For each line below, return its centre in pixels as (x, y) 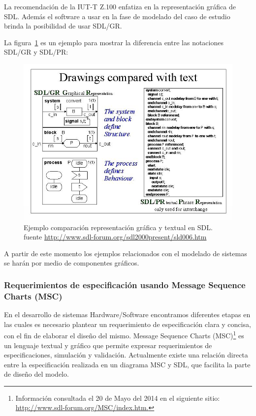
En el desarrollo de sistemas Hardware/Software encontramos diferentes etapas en (127, 314)
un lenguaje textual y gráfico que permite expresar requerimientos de (108, 345)
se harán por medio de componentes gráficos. (72, 263)
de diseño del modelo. (36, 374)
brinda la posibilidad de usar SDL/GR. (63, 26)
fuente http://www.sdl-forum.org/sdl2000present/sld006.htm (115, 237)
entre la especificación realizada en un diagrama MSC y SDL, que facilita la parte (127, 364)
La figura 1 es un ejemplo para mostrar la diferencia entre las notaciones (114, 42)
